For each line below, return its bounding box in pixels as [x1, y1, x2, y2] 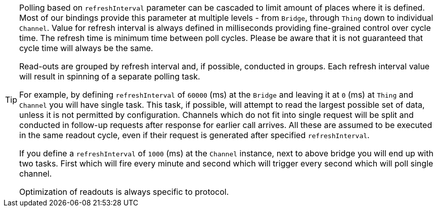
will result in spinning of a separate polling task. [19, 71, 200, 81]
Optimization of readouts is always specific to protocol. [19, 187, 229, 197]
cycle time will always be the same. [19, 43, 153, 53]
